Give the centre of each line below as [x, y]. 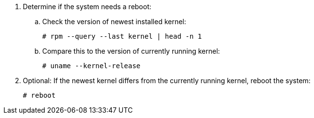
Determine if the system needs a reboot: [87, 7]
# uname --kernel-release [91, 66]
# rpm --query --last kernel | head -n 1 [122, 36]
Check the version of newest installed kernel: [114, 22]
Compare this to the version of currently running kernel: [131, 51]
